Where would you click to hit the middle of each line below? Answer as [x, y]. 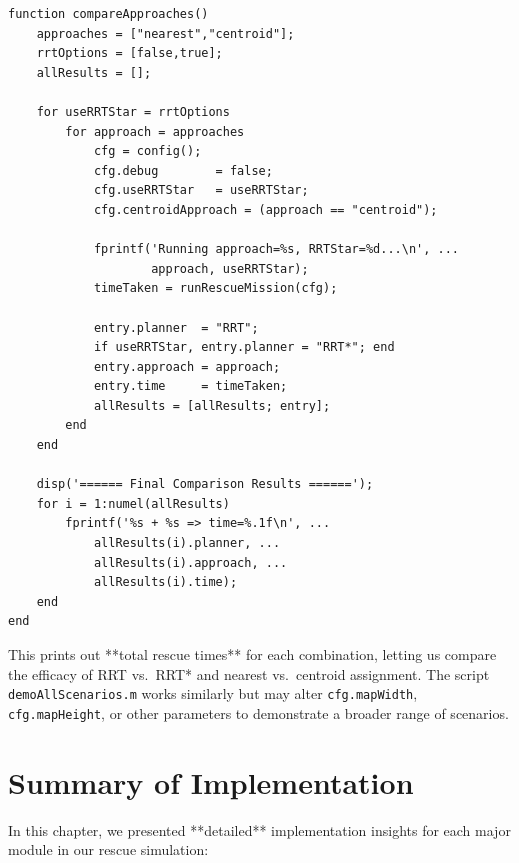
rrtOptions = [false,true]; [129, 53]
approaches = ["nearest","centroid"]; [165, 33]
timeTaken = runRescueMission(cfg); [215, 288]
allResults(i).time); [165, 582]
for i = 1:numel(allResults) [133, 503]
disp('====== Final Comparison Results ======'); [205, 484]
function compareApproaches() [108, 14]
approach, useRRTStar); [230, 268]
